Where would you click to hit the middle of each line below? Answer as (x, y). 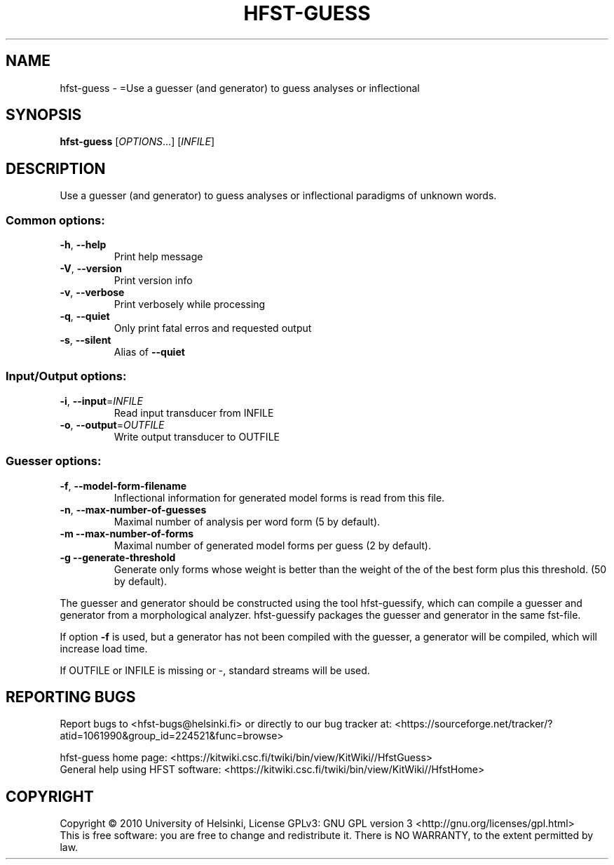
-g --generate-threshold (118, 557)
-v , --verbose (92, 293)
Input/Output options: (66, 376)
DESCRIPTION (56, 168)
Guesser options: (54, 461)
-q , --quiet (85, 316)
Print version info (153, 281)
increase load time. (104, 648)
